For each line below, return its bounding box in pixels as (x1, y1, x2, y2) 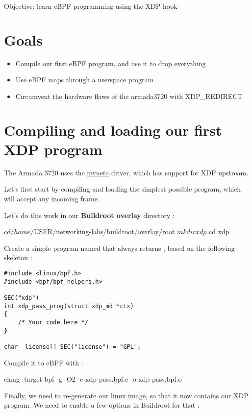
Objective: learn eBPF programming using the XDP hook (4, 1, 177, 11)
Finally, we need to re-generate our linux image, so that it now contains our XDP (4, 390, 249, 400)
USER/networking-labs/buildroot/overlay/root (34, 226, 175, 237)
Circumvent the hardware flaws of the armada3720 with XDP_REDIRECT (15, 91, 243, 101)
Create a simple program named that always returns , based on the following (4, 243, 235, 253)
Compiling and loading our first (4, 120, 222, 140)
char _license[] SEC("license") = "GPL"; (4, 343, 141, 350)
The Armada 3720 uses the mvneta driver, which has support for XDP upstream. (4, 167, 249, 177)
